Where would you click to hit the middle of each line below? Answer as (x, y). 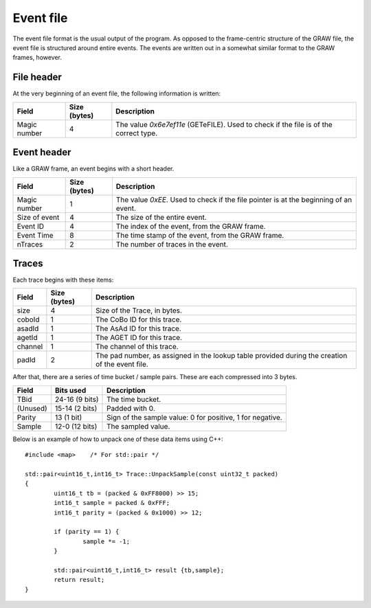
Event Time (35, 235)
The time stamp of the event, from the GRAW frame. (200, 235)
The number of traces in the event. (172, 244)
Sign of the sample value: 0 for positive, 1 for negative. (195, 417)
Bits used (71, 390)
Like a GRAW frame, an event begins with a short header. (93, 169)
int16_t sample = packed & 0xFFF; (112, 503)
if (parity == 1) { (87, 532)
